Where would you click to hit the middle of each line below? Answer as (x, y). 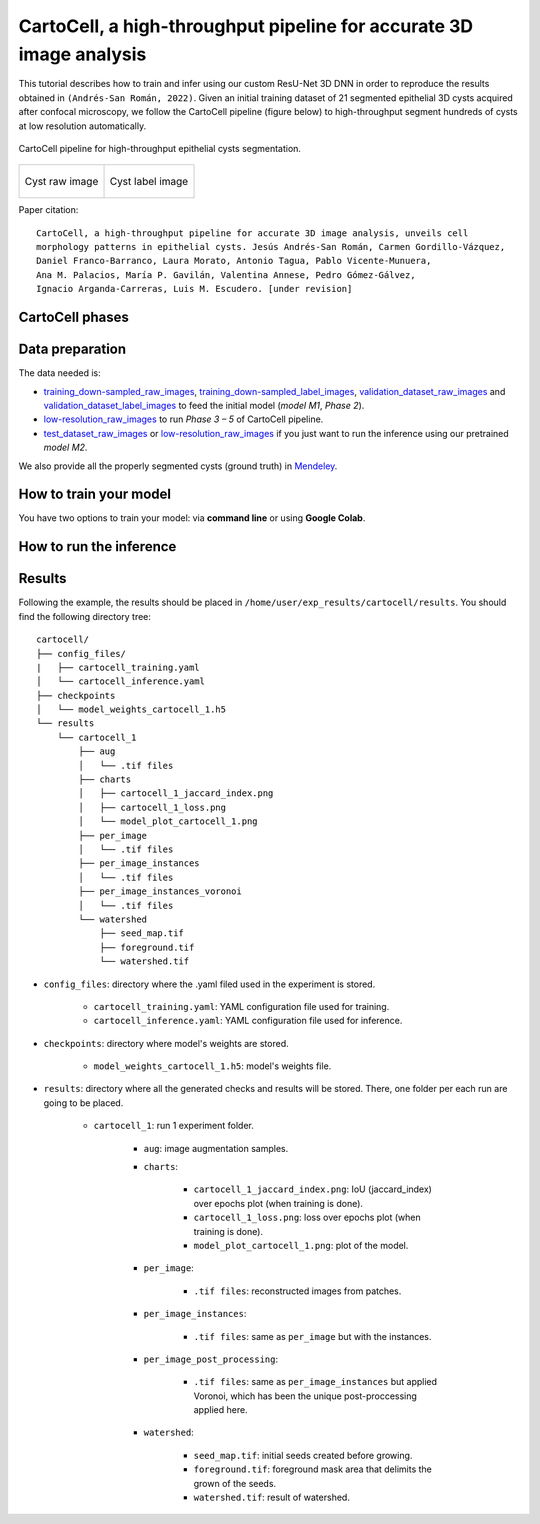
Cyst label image (149, 182)
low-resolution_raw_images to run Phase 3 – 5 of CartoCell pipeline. (183, 419)
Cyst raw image (61, 182)
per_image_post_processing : (211, 1359)
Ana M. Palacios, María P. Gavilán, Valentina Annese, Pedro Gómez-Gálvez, (226, 274)
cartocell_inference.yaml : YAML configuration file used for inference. (248, 1021)
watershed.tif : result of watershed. (271, 1497)
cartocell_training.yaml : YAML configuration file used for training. (241, 1006)
